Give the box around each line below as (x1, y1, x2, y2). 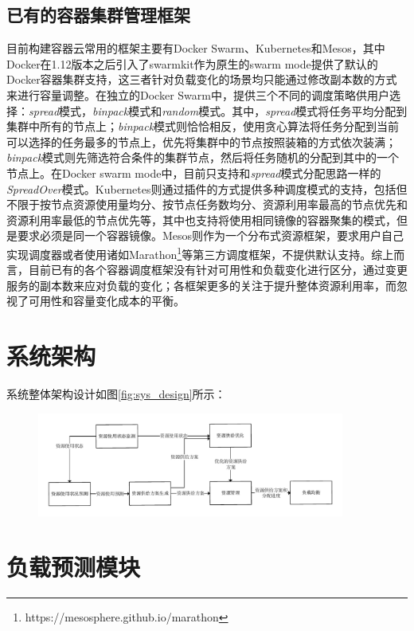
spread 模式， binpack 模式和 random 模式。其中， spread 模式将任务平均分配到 (29, 102, 408, 119)
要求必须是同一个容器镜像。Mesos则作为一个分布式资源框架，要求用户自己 (17, 227, 404, 244)
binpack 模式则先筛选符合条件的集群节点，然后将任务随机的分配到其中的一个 (6, 149, 400, 166)
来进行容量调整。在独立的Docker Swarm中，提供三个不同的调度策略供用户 (6, 86, 389, 103)
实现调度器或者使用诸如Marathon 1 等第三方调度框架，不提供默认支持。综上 (6, 243, 394, 262)
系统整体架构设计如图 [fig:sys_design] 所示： (6, 386, 226, 402)
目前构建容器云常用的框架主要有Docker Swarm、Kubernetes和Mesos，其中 (6, 40, 385, 57)
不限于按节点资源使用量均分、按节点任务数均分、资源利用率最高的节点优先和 (6, 196, 408, 213)
